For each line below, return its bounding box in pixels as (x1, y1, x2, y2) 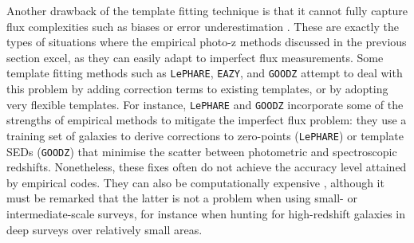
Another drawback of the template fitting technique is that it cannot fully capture (6, 2, 408, 18)
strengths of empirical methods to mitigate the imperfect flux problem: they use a (6, 112, 407, 128)
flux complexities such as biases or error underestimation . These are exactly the (6, 18, 399, 34)
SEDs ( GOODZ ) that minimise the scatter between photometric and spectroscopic (6, 143, 397, 159)
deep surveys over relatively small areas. (6, 221, 203, 237)
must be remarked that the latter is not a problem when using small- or (6, 190, 357, 206)
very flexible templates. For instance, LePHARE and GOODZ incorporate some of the (6, 96, 404, 112)
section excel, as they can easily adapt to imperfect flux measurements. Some (6, 49, 384, 65)
